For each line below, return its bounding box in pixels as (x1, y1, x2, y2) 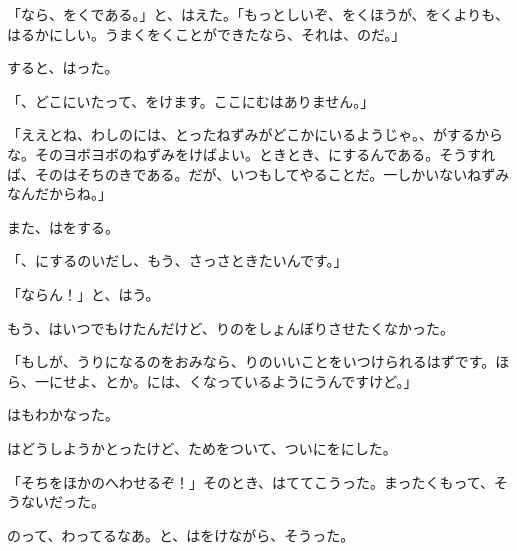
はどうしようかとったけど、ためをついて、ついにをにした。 (7, 437, 397, 458)
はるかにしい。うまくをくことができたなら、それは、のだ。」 (7, 23, 406, 44)
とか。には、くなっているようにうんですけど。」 (104, 370, 418, 391)
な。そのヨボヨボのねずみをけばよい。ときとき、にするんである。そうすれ (7, 143, 496, 164)
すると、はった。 (7, 57, 119, 78)
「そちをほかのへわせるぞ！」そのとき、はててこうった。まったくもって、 (7, 471, 495, 492)
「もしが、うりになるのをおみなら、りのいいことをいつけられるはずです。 (7, 351, 496, 372)
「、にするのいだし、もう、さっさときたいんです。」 (7, 250, 348, 271)
